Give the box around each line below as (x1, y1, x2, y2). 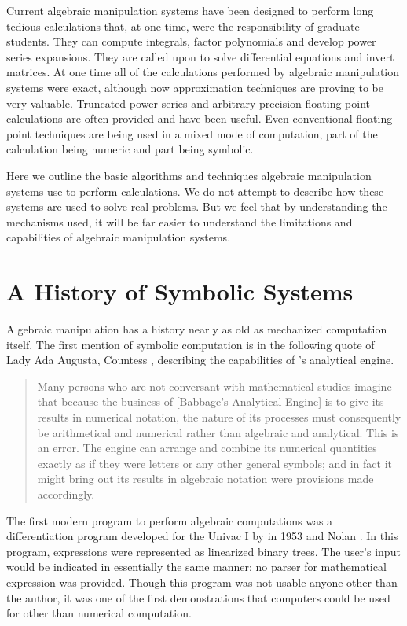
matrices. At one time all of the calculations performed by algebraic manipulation (6, 64, 400, 80)
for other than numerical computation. (6, 605, 192, 621)
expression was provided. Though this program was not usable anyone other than (6, 573, 398, 590)
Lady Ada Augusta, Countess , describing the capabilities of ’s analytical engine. (6, 352, 394, 368)
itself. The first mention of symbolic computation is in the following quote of (6, 336, 375, 352)
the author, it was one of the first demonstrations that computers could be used (6, 589, 390, 606)
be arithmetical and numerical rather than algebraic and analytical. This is (37, 424, 399, 440)
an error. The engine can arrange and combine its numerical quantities (37, 440, 377, 456)
